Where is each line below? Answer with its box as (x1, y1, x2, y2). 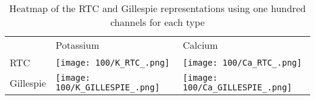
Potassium (55, 38, 99, 52)
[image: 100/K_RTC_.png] (55, 57, 170, 67)
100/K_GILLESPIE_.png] (55, 83, 160, 92)
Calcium (182, 38, 218, 52)
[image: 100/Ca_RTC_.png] (182, 57, 302, 67)
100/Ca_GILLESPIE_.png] (182, 83, 292, 92)
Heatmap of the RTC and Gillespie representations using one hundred (9, 1, 306, 15)
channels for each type (110, 15, 205, 29)
